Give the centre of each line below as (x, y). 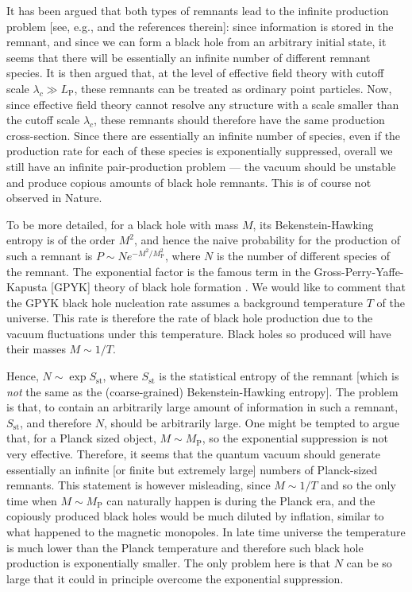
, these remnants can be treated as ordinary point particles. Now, (233, 88)
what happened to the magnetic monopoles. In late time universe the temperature (206, 532)
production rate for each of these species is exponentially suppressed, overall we (200, 151)
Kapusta (27, 287)
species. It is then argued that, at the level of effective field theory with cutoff (195, 73)
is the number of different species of (303, 255)
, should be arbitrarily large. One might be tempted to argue (251, 422)
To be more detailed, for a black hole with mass (123, 224)
